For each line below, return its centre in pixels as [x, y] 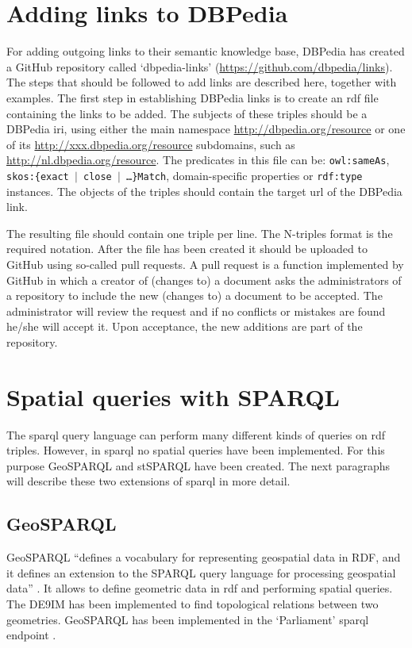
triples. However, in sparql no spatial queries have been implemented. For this [196, 450]
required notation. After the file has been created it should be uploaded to [187, 249]
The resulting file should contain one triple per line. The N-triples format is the [200, 233]
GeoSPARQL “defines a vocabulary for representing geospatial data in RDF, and [204, 557]
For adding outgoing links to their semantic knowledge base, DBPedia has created [206, 51]
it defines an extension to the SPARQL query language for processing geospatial [201, 572]
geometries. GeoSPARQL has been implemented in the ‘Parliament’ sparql [188, 619]
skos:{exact [38, 176]
